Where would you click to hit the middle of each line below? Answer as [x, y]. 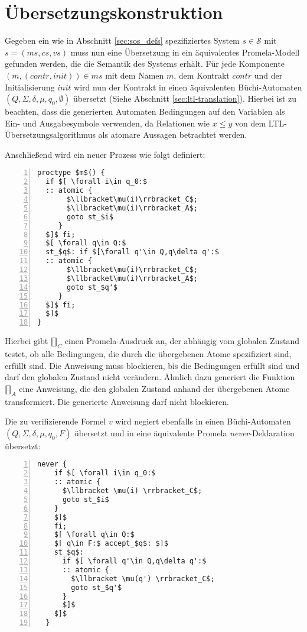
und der [268, 75]
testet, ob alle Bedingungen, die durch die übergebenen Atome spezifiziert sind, [148, 354]
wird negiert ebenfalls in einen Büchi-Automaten [203, 421]
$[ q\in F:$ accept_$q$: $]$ [111, 544]
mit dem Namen [135, 75]
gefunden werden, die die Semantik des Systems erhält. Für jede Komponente [145, 64]
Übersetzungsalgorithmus [50, 134]
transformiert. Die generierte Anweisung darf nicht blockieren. [117, 401]
